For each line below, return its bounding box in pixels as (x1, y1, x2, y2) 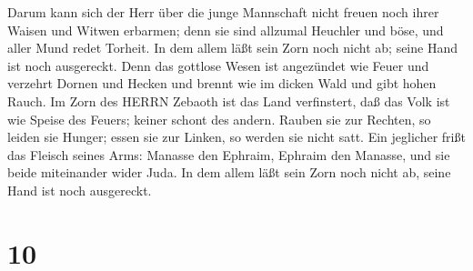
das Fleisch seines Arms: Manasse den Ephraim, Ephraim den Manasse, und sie (7, 145, 450, 164)
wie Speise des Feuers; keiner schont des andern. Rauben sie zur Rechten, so (7, 109, 431, 128)
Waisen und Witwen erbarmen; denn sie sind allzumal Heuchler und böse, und (7, 20, 444, 39)
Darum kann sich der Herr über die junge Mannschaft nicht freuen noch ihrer (7, 3, 439, 21)
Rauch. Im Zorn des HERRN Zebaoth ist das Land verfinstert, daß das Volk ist (7, 91, 450, 110)
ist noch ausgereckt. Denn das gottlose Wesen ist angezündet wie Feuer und (7, 55, 429, 75)
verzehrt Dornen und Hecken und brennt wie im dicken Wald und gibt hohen (7, 74, 437, 93)
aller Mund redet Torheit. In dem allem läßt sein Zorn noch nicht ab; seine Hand (7, 38, 458, 57)
